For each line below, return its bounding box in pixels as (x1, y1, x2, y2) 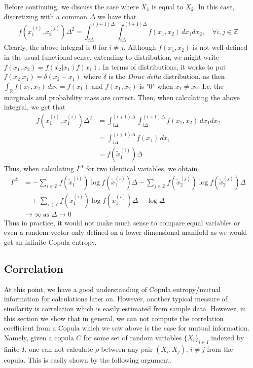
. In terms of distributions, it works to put (98, 61, 226, 72)
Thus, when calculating (4, 163, 74, 174)
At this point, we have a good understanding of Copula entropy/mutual (4, 284, 221, 294)
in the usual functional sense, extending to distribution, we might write (4, 52, 219, 62)
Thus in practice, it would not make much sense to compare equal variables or (4, 217, 240, 227)
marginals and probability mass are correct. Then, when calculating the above (4, 92, 240, 102)
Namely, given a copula (4, 332, 74, 342)
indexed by (211, 332, 244, 342)
